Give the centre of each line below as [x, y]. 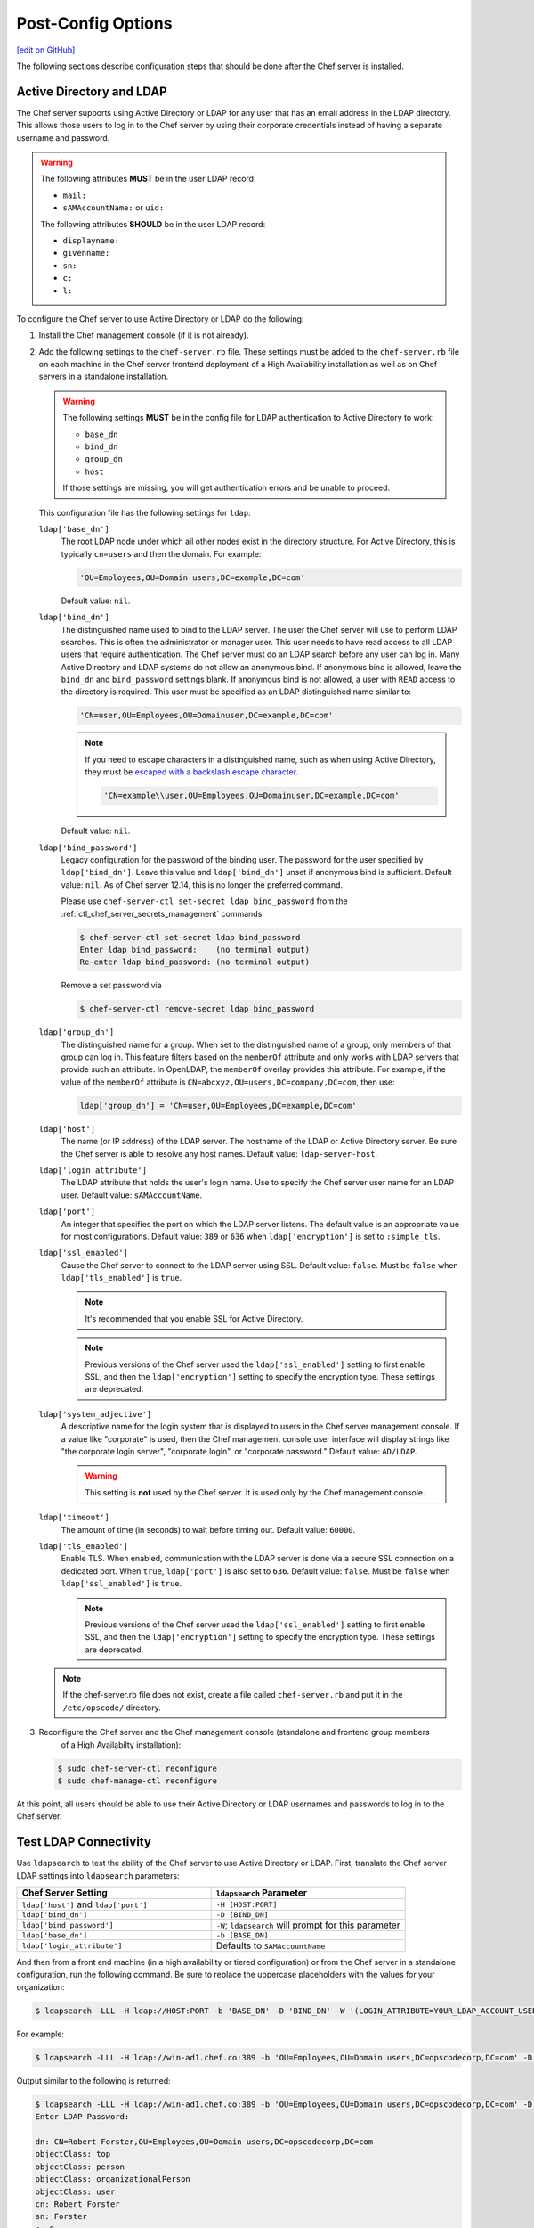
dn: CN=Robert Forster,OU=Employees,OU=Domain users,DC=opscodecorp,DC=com [204, 2142]
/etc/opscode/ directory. [112, 1708]
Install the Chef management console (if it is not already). [144, 335]
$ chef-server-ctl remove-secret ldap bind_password [197, 1009]
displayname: [91, 240]
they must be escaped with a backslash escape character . [191, 772]
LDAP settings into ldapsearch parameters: [98, 1875]
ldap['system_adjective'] [95, 1414]
